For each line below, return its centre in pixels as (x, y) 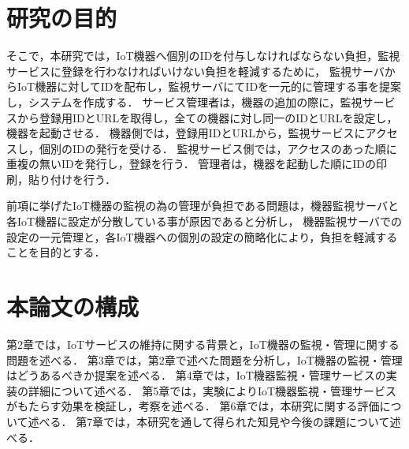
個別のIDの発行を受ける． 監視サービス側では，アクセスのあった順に (218, 148)
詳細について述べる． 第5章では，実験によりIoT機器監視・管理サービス (212, 390)
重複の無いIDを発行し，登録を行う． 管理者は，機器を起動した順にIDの (191, 164)
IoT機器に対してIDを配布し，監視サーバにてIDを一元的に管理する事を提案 (209, 86)
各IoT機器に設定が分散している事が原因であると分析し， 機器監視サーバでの (204, 221)
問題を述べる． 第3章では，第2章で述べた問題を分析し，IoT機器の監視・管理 (204, 359)
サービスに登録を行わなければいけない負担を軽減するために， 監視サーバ (195, 71)
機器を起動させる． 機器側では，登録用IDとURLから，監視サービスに (186, 133)
